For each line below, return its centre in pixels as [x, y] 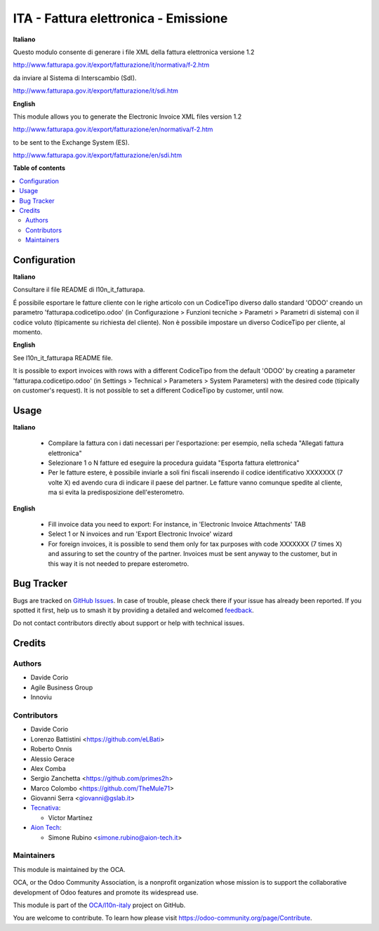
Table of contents [39, 168]
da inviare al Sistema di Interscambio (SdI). [75, 78]
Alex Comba [48, 768]
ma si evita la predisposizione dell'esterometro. [116, 492]
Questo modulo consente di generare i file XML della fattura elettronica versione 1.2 [134, 52]
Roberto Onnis [52, 749]
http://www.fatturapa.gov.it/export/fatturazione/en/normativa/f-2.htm [113, 129]
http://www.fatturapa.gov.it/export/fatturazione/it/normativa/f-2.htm [111, 65]
